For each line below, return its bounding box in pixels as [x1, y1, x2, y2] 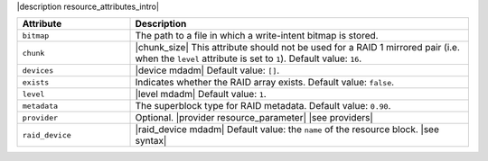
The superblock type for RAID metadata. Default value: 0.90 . [135, 100, 391, 112]
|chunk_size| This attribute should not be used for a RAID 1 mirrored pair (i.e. [135, 41, 461, 54]
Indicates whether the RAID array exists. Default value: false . [135, 76, 395, 89]
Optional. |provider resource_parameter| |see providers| [135, 112, 374, 124]
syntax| [135, 135, 167, 148]
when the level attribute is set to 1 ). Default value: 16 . [135, 52, 362, 65]
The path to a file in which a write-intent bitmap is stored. [135, 30, 379, 42]
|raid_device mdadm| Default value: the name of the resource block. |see [135, 123, 440, 136]
